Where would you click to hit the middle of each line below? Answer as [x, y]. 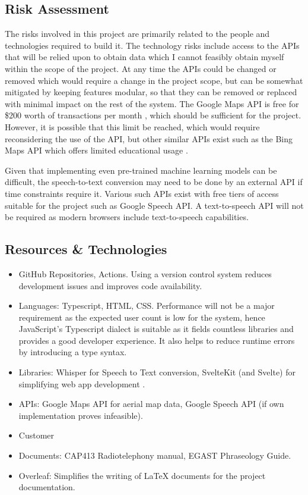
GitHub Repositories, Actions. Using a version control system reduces [145, 273]
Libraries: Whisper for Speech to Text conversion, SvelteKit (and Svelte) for [157, 372]
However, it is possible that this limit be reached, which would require [132, 126]
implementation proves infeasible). [81, 415]
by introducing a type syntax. [73, 352]
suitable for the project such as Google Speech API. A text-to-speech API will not [154, 205]
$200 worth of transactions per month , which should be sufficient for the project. [153, 115]
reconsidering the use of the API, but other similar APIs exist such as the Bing [149, 138]
